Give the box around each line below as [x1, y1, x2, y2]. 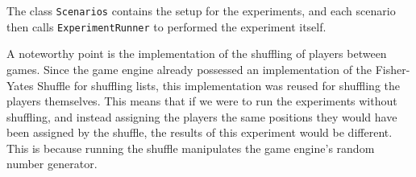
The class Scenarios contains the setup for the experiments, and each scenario [6, 2, 396, 19]
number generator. [6, 155, 98, 172]
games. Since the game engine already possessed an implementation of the [6, 60, 372, 77]
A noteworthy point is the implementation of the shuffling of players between [6, 45, 387, 62]
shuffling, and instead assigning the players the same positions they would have [6, 108, 397, 125]
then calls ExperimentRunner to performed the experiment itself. [6, 18, 327, 35]
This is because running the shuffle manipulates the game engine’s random [6, 139, 375, 156]
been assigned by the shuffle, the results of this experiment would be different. [6, 124, 393, 141]
